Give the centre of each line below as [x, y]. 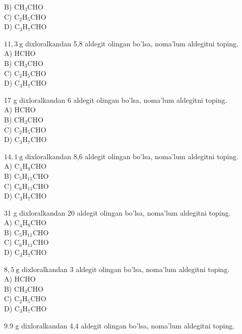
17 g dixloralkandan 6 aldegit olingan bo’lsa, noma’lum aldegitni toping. [116, 99]
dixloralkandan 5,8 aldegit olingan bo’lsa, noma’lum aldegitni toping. [132, 43]
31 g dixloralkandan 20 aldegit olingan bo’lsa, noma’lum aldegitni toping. [117, 212]
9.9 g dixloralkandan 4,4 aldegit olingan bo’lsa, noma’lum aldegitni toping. [119, 325]
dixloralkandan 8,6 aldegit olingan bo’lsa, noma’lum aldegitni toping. [132, 156]
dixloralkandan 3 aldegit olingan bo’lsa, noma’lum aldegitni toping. [126, 269]
